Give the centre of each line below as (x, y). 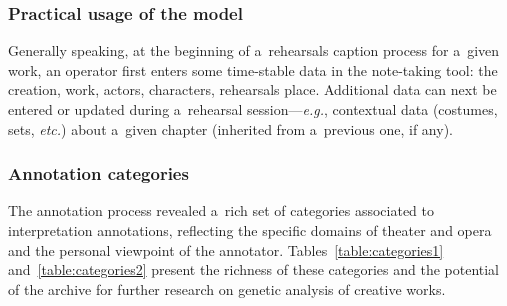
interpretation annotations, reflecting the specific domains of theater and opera (250, 230)
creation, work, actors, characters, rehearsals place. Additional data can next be (252, 89)
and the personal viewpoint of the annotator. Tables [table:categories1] (226, 249)
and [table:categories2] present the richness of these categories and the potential (254, 269)
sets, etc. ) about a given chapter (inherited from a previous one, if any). (230, 128)
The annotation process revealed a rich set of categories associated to (221, 210)
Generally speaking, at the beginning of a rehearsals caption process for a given (254, 50)
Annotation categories (98, 173)
